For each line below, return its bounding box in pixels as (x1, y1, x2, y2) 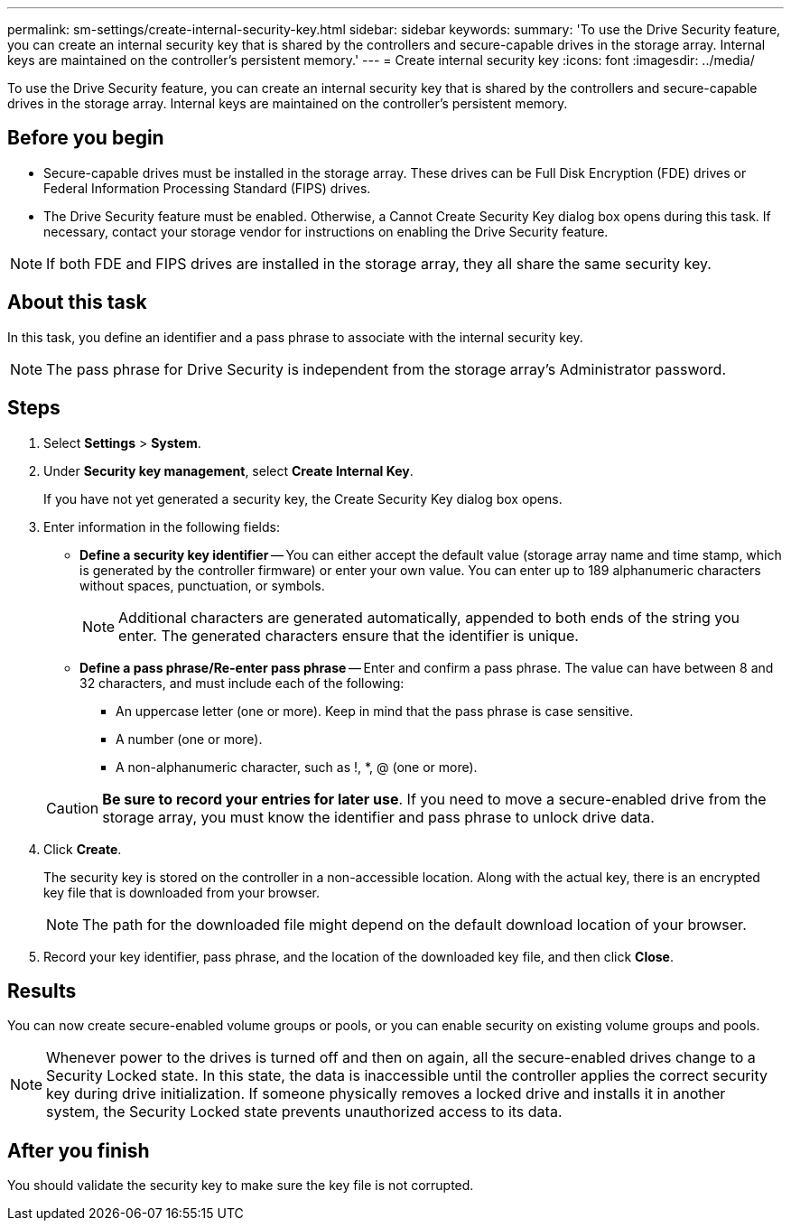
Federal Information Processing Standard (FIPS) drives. (43, 180, 371, 196)
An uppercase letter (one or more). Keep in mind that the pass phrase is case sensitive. (116, 702, 634, 719)
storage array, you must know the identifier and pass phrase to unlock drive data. (102, 807, 655, 826)
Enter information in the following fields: (43, 518, 280, 535)
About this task (7, 291, 147, 314)
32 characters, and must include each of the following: (79, 674, 405, 691)
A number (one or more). (116, 730, 263, 747)
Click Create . (43, 841, 122, 857)
